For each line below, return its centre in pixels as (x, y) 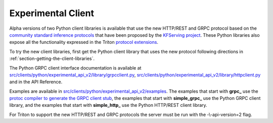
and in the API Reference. (36, 82)
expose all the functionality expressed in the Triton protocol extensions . (84, 42)
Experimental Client (52, 13)
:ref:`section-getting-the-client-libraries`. (52, 58)
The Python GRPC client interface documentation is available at (75, 68)
